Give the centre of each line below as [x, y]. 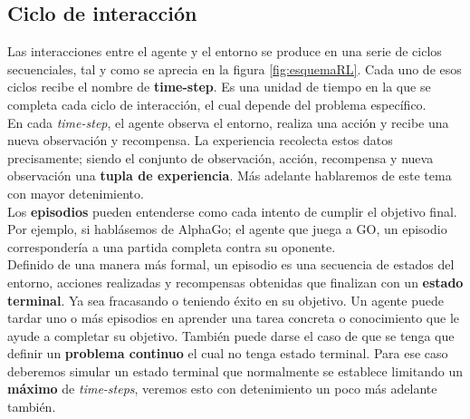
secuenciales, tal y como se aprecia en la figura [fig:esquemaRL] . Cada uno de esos [235, 68]
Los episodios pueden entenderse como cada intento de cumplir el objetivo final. [232, 211]
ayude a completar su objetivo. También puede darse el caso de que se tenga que [231, 335]
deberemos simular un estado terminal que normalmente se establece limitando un [235, 370]
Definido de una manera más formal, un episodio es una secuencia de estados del [231, 264]
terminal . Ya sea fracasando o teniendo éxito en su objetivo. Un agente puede [225, 300]
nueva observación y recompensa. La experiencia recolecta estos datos [200, 140]
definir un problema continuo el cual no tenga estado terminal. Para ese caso [228, 353]
